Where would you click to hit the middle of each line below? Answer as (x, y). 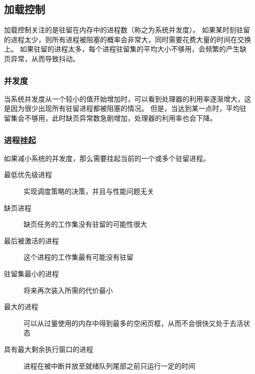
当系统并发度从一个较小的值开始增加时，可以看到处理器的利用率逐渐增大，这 (127, 98)
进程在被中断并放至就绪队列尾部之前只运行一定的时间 (109, 365)
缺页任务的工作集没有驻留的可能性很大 (85, 224)
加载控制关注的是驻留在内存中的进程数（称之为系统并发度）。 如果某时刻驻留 (127, 30)
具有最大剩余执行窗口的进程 (49, 349)
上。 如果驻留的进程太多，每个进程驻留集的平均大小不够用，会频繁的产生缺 (125, 49)
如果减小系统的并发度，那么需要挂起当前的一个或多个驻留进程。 (107, 158)
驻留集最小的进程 (31, 273)
